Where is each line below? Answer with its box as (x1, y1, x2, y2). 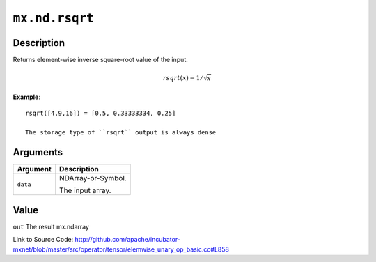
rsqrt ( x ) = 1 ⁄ (162, 74, 203, 82)
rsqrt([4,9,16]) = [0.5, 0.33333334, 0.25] (25, 109, 176, 117)
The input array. (59, 185, 111, 195)
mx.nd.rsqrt (13, 10, 94, 26)
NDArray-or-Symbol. (59, 174, 127, 183)
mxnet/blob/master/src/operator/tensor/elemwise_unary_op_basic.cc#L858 (13, 245, 230, 254)
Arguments (13, 146, 63, 158)
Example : (13, 93, 41, 101)
